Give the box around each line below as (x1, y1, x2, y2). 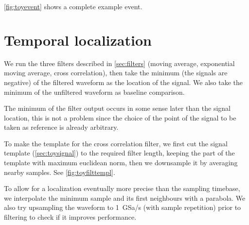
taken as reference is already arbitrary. (4, 122, 119, 132)
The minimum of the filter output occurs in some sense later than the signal (4, 103, 231, 113)
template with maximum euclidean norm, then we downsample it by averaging (4, 157, 238, 168)
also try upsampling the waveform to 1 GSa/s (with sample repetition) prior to (4, 202, 241, 212)
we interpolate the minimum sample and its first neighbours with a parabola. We (4, 192, 246, 203)
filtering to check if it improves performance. (4, 212, 137, 222)
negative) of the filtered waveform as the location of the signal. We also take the (4, 77, 243, 87)
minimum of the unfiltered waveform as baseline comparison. (4, 87, 185, 97)
